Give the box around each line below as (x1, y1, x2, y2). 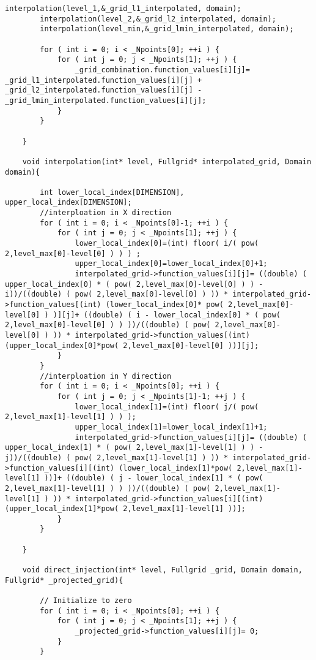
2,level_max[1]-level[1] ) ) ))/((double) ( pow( (5, 484, 211, 493)
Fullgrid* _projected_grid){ (5, 575, 123, 585)
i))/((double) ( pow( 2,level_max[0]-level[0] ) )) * (5, 290, 229, 299)
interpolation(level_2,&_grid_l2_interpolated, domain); (40, 14, 276, 23)
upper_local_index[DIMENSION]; (5, 198, 132, 207)
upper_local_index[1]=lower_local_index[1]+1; (75, 422, 268, 431)
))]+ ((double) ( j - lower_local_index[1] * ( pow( (44, 474, 263, 483)
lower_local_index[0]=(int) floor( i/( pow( (75, 239, 259, 248)
